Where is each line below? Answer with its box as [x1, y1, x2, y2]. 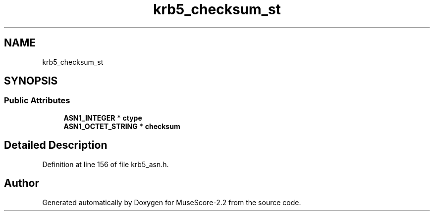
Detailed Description [4, 139, 108, 152]
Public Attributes [4, 95, 70, 106]
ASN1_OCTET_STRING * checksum [63, 122, 180, 130]
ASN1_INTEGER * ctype [63, 113, 142, 122]
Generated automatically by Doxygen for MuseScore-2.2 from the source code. [42, 198, 301, 207]
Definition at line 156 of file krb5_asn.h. [42, 160, 169, 169]
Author [4, 177, 39, 190]
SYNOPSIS [4, 75, 58, 87]
